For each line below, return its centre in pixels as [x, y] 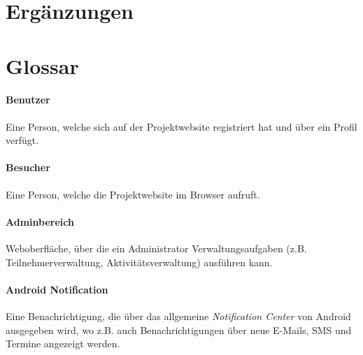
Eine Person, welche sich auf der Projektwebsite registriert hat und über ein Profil [181, 126]
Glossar [42, 65]
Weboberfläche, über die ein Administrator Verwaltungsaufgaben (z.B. [156, 248]
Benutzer [28, 100]
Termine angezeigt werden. [63, 343]
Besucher [28, 167]
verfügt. [22, 140]
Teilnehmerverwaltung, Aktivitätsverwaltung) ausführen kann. [139, 262]
